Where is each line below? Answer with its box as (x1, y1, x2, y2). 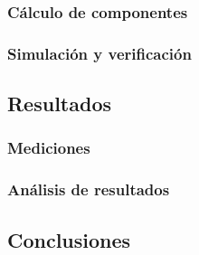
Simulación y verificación (7, 42, 192, 64)
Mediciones (7, 137, 90, 159)
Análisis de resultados (7, 178, 170, 201)
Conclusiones (7, 225, 131, 253)
